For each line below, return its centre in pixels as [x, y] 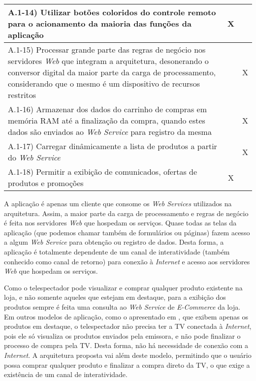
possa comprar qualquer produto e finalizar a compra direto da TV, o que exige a [127, 365]
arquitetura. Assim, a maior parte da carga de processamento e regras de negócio [126, 213]
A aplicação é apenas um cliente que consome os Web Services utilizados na [118, 203]
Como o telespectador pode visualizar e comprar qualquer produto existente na [123, 287]
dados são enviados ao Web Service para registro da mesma [110, 132]
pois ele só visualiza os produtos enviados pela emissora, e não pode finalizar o [122, 335]
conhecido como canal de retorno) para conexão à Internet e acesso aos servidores [127, 261]
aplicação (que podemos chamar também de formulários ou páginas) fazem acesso [127, 232]
